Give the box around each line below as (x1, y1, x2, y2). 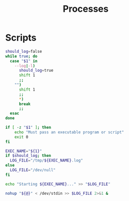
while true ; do (5, 53, 38, 59)
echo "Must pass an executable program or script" (14, 129, 124, 135)
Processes (63, 3, 109, 15)
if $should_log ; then (5, 153, 51, 158)
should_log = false (5, 49, 42, 54)
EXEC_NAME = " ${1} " (5, 148, 42, 154)
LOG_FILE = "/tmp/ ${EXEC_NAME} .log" (10, 158, 83, 163)
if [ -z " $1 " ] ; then (5, 125, 51, 130)
